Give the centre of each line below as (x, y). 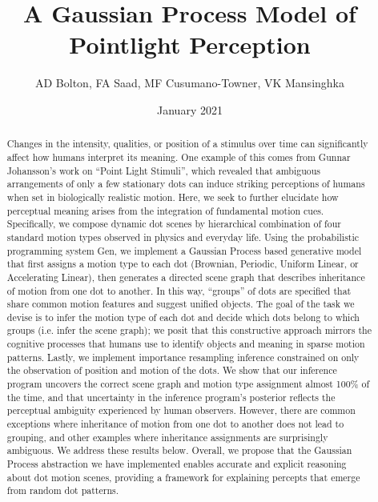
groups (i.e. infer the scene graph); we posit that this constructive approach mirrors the (189, 330)
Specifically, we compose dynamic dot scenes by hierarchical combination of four (174, 224)
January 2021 (190, 109)
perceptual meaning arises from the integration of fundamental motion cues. (165, 210)
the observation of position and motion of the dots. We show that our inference (172, 370)
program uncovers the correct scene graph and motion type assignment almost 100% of (188, 384)
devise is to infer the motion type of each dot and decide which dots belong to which (183, 317)
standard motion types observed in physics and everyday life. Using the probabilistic (183, 237)
